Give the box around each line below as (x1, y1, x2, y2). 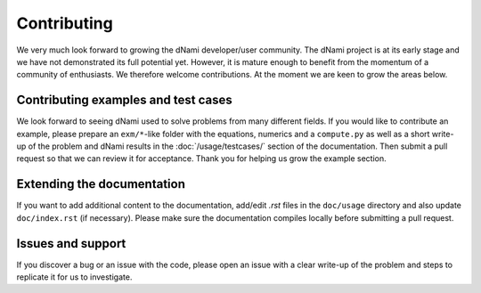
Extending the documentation (16, 176, 186, 191)
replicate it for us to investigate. (16, 272, 133, 282)
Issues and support (16, 236, 126, 251)
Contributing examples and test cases (16, 93, 232, 108)
